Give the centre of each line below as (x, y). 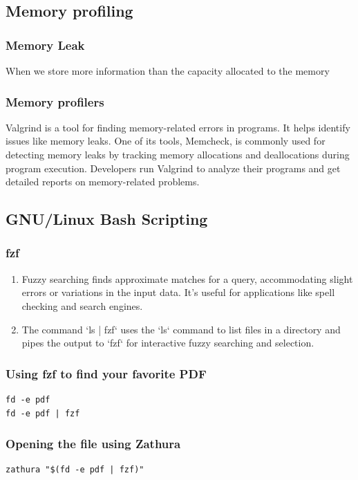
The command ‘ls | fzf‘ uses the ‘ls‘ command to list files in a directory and (181, 329)
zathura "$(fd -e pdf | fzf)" (75, 470)
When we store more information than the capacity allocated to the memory (168, 71)
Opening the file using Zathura (93, 444)
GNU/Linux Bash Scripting (107, 219)
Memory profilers (55, 101)
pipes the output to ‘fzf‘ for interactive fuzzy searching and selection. (168, 343)
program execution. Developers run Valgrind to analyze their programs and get (173, 168)
